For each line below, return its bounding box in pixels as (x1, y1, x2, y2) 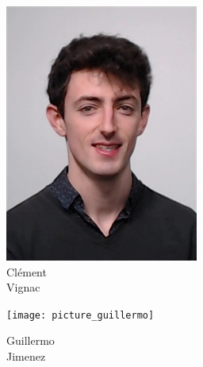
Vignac (6, 279, 40, 296)
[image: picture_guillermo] (6, 309, 155, 321)
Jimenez (6, 348, 46, 365)
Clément (6, 263, 47, 280)
